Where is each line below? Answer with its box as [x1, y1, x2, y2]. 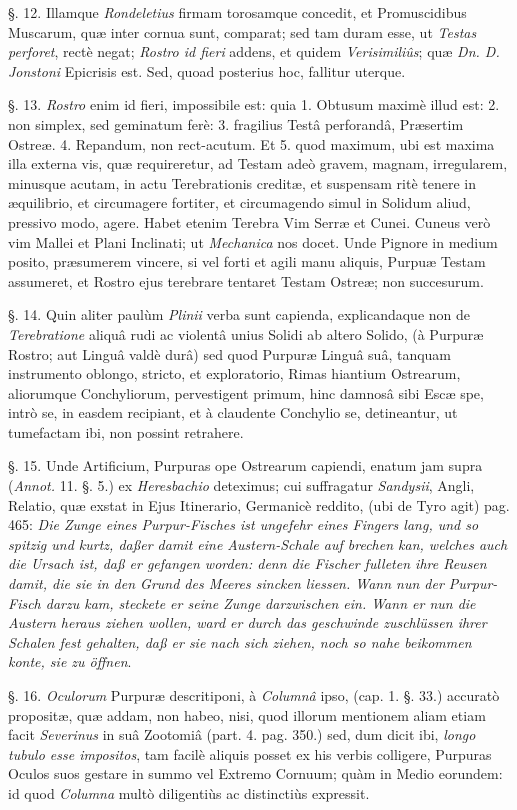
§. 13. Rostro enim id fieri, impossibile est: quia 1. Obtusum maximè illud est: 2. [8, 94, 500, 115]
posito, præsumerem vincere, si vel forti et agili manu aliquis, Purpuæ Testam [8, 251, 486, 272]
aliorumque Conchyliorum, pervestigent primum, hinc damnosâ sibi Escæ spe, [8, 382, 484, 403]
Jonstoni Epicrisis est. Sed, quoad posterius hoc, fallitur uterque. [8, 60, 406, 81]
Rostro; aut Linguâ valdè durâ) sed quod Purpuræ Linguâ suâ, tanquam [8, 343, 452, 364]
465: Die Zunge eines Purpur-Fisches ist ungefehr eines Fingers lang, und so [8, 514, 479, 535]
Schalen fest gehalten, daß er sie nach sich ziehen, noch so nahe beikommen [8, 631, 472, 652]
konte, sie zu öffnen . [8, 651, 132, 672]
